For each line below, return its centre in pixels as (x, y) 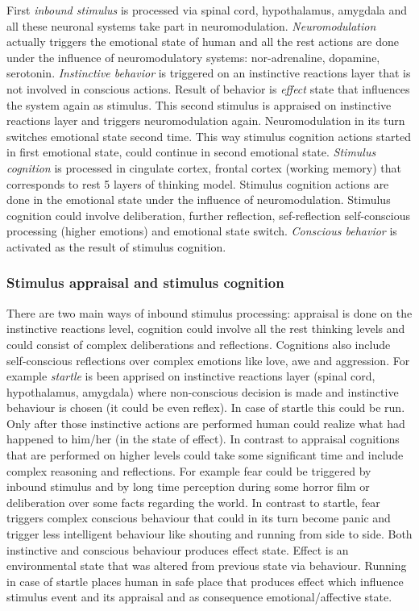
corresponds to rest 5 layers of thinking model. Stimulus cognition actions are (198, 183)
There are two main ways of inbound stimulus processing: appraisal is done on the (209, 312)
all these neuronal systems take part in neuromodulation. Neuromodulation (191, 25)
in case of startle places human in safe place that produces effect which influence (205, 581)
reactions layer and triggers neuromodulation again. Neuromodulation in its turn (206, 121)
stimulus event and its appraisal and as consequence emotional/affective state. (199, 597)
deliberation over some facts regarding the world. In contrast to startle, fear (193, 502)
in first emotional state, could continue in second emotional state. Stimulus (191, 152)
